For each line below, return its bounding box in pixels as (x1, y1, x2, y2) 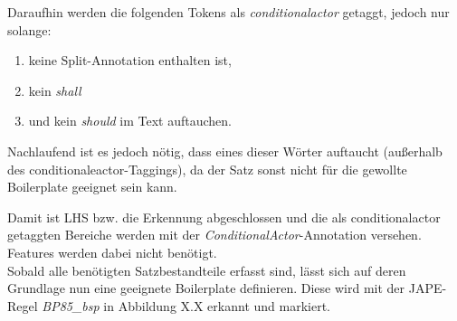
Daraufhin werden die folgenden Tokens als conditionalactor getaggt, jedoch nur (7, 3, 450, 21)
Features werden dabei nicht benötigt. (7, 242, 217, 261)
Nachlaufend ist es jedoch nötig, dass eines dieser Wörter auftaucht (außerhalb (7, 141, 443, 160)
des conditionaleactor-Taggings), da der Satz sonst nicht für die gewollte (7, 159, 407, 178)
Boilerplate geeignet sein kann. (7, 177, 177, 196)
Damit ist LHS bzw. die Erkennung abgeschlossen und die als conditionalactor (7, 207, 441, 226)
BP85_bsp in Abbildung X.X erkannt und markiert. (42, 296, 330, 315)
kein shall (28, 80, 81, 99)
